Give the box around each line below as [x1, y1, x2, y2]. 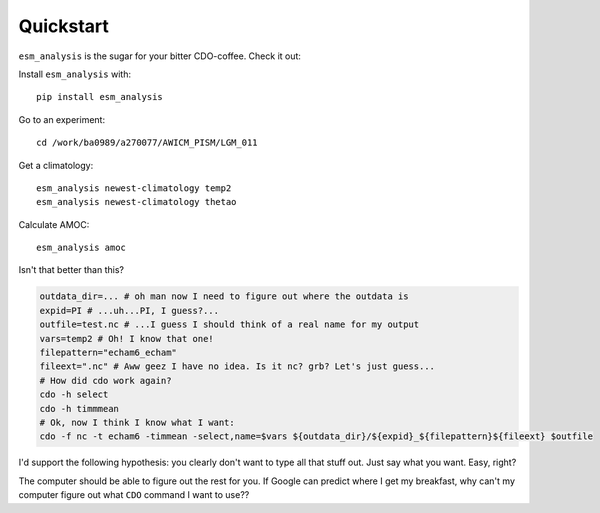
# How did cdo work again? [39, 375, 172, 386]
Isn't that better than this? [18, 264, 125, 276]
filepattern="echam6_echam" [39, 347, 177, 358]
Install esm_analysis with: [18, 68, 132, 80]
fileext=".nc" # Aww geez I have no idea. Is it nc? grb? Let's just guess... [39, 361, 435, 372]
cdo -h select [39, 389, 109, 400]
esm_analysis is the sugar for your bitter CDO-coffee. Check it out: [18, 50, 302, 62]
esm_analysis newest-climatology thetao [36, 196, 237, 208]
